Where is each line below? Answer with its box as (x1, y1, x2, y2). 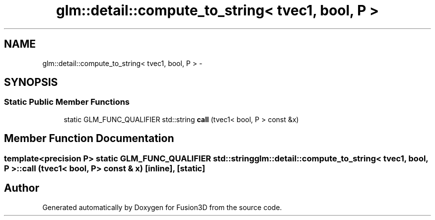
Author (4, 182, 39, 195)
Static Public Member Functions (4, 97, 130, 107)
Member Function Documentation (4, 132, 174, 145)
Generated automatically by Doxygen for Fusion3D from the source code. (42, 203, 282, 212)
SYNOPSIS (4, 76, 58, 89)
